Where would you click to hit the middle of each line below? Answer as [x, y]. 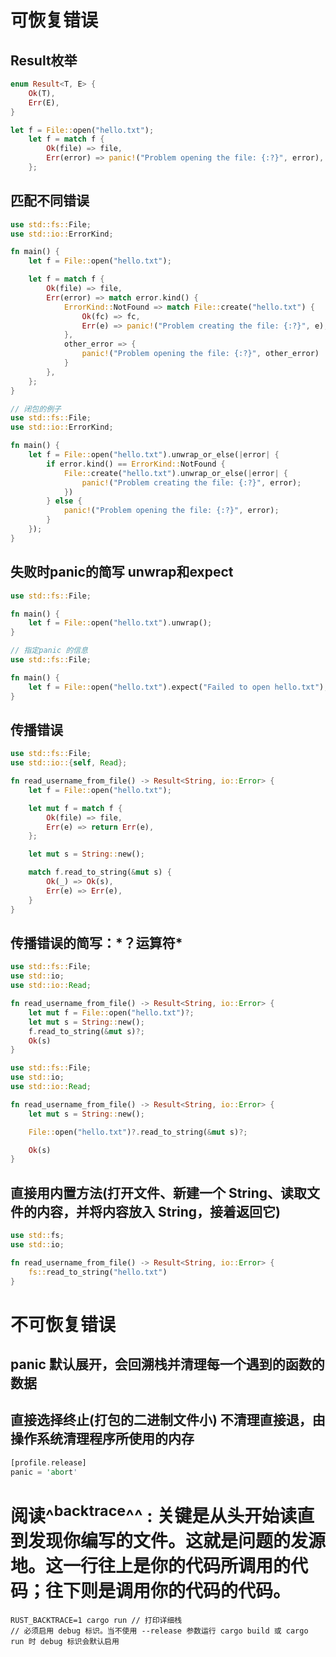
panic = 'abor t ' [44, 1472]
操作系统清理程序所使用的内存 [102, 1439]
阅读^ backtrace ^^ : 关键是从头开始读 [154, 1514]
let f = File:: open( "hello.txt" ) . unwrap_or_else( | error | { [154, 455]
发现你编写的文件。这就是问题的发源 [177, 1541]
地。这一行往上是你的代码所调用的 [151, 1566]
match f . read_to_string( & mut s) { [100, 872]
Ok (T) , [42, 93]
